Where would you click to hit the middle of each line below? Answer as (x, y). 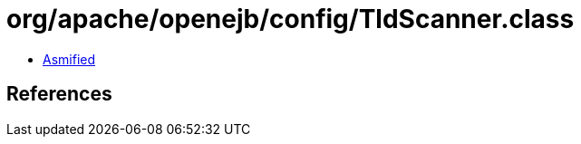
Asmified (69, 59)
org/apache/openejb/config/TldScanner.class (290, 19)
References (59, 94)
